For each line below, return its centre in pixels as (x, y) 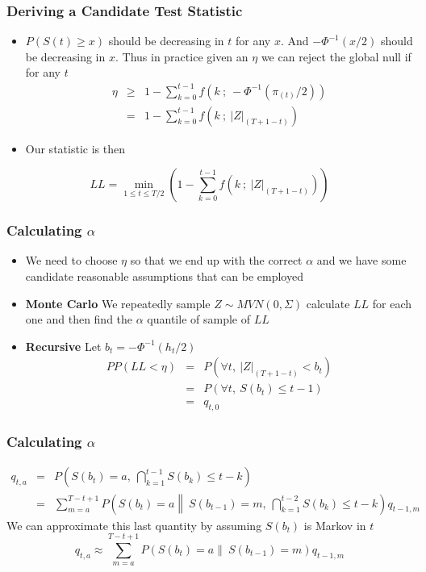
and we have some (361, 260)
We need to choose (71, 260)
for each (392, 303)
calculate (328, 303)
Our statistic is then (75, 148)
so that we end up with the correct (216, 260)
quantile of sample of (198, 319)
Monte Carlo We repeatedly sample (118, 303)
